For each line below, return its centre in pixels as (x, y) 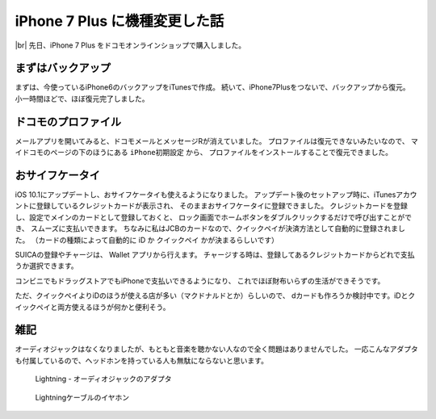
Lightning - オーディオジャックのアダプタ (103, 379)
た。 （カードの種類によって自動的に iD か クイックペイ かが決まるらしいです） (147, 240)
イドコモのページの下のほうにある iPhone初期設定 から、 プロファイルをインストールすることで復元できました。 (204, 153)
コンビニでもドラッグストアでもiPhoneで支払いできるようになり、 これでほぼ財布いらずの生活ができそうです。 (200, 281)
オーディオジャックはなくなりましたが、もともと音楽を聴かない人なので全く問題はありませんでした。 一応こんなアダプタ (217, 349)
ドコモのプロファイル (68, 122)
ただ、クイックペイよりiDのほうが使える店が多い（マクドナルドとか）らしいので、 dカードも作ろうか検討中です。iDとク (215, 295)
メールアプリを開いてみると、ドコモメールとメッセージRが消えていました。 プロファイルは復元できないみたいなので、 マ (217, 140)
